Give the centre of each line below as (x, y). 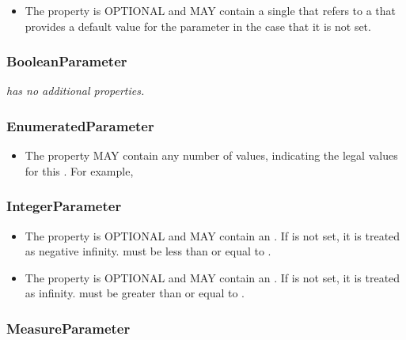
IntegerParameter (64, 206)
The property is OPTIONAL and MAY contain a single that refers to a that (211, 10)
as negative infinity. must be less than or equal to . (148, 251)
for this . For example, (79, 170)
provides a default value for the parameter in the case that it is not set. (198, 26)
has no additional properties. (76, 91)
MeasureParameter (68, 328)
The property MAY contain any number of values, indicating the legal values (211, 155)
